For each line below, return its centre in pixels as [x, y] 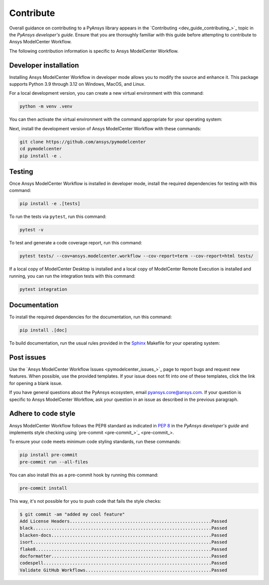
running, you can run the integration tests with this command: [72, 276]
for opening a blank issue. [36, 383]
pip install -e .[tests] [50, 204]
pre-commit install [43, 488]
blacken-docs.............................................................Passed [124, 535]
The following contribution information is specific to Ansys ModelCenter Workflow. [94, 51]
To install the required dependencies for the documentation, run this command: [90, 317]
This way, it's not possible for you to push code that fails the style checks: [85, 501]
